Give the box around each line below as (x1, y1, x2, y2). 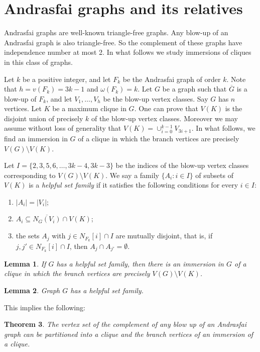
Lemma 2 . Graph (4, 285, 60, 295)
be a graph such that (162, 83, 227, 94)
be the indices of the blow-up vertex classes (115, 160, 249, 170)
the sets (16, 230, 40, 241)
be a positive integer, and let (23, 73, 111, 84)
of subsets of (195, 169, 233, 180)
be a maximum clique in (52, 103, 126, 114)
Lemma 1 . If (4, 258, 46, 269)
